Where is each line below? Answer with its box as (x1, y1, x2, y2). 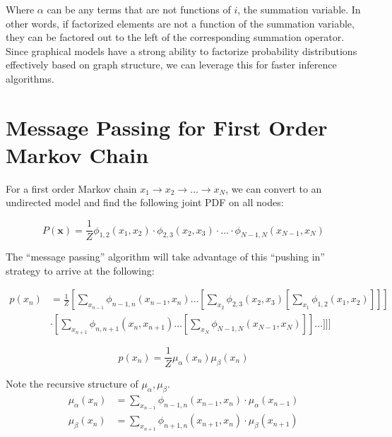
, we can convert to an (225, 181, 322, 196)
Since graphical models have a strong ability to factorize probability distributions (6, 43, 357, 58)
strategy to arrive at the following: (6, 263, 155, 277)
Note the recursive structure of (6, 376, 138, 391)
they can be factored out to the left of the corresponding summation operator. (6, 30, 345, 44)
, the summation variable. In (237, 2, 361, 16)
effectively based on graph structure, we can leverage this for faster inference (6, 57, 337, 72)
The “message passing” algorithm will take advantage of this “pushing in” (6, 249, 325, 264)
